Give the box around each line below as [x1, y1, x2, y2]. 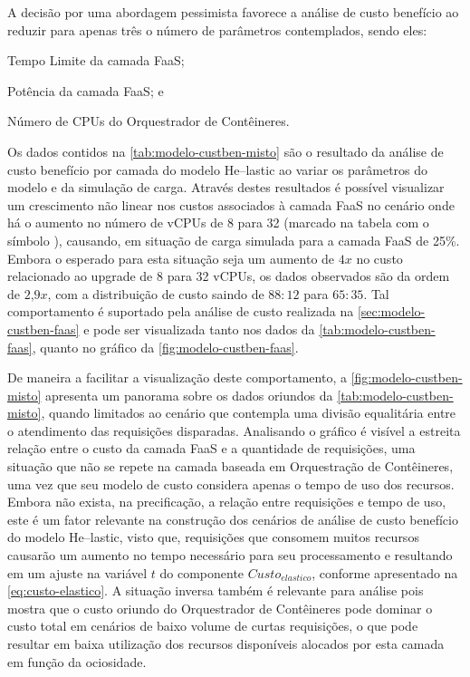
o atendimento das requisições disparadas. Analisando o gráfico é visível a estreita [7, 421, 461, 440]
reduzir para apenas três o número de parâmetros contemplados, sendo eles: [7, 20, 427, 39]
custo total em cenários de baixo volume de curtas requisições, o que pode [7, 616, 418, 635]
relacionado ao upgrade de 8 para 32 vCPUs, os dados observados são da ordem [7, 266, 450, 285]
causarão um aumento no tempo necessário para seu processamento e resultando [7, 546, 453, 565]
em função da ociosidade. [7, 652, 147, 671]
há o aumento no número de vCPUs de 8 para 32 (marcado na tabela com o [7, 213, 429, 232]
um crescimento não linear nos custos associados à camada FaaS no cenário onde [7, 195, 455, 214]
